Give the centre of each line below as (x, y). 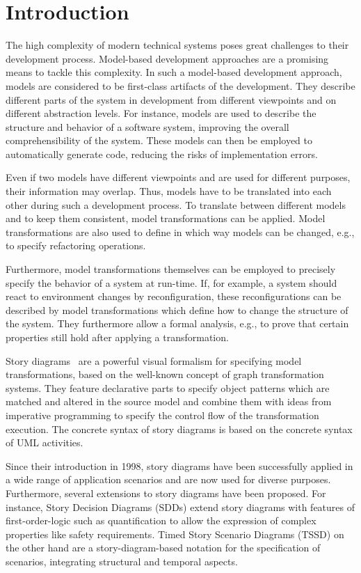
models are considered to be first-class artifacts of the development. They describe (180, 85)
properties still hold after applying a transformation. (117, 337)
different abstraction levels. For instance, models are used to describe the (161, 113)
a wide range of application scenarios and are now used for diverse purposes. (168, 479)
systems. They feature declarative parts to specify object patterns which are (168, 387)
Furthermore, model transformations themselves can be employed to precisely (171, 269)
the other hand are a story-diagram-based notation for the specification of (163, 548)
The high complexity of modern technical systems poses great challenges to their (177, 45)
